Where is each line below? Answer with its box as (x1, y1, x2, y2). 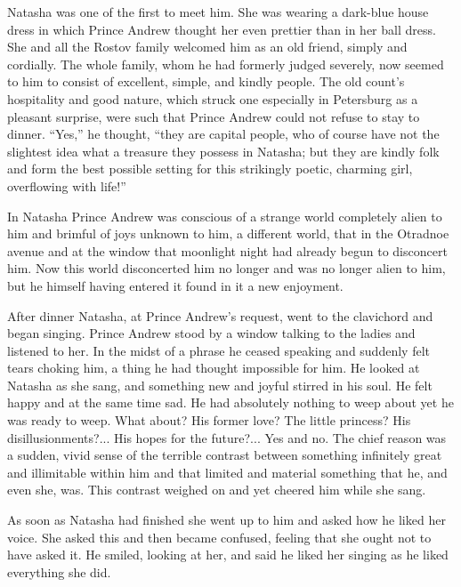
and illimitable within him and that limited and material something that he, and (7, 462, 448, 481)
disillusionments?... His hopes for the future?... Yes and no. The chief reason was (7, 428, 447, 446)
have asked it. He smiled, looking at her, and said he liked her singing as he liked (7, 545, 449, 564)
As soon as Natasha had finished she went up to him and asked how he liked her (7, 511, 446, 529)
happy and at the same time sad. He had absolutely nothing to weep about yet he (7, 393, 454, 412)
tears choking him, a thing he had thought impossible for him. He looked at (7, 358, 420, 377)
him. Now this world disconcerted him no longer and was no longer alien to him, (7, 259, 446, 277)
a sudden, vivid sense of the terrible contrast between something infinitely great (7, 446, 442, 464)
